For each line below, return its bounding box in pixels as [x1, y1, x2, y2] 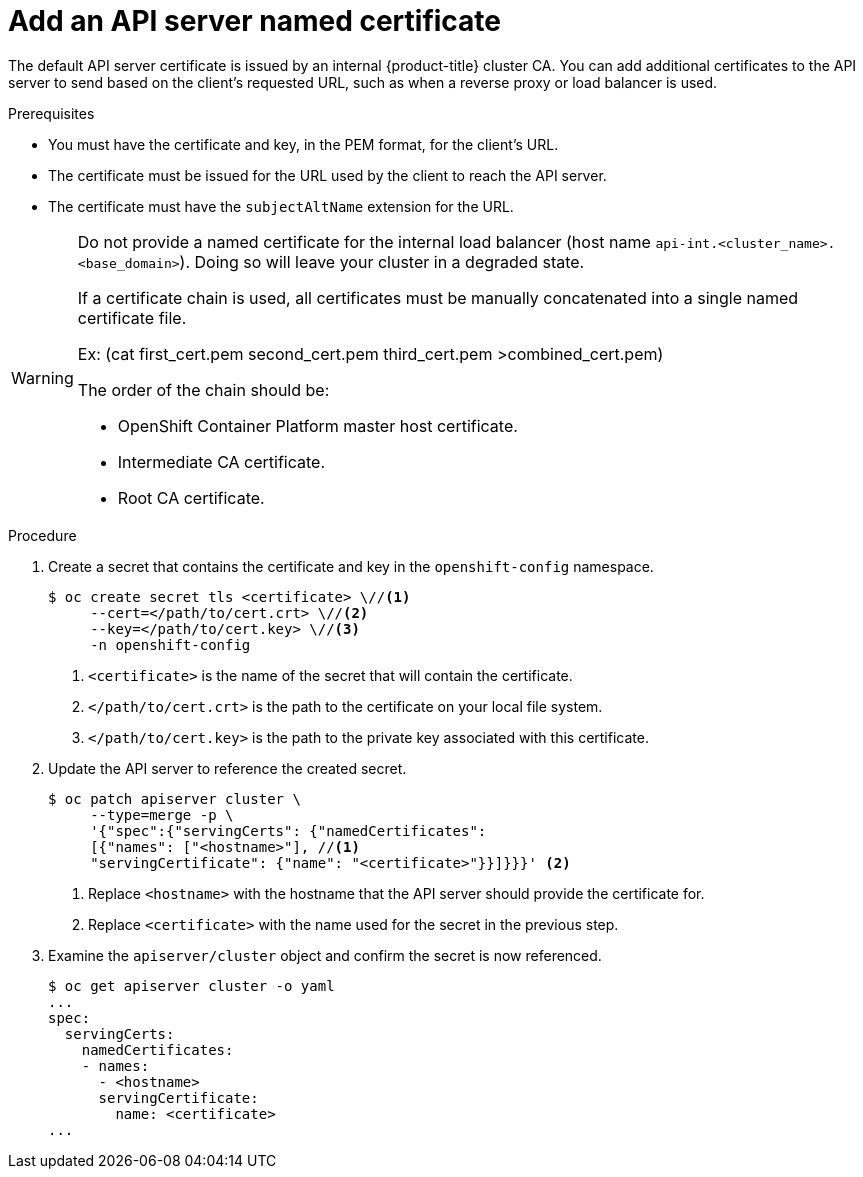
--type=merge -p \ [90, 806, 234, 823]
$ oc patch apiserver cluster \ [48, 790, 301, 807]
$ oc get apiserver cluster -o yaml [48, 977, 335, 994]
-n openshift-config [90, 636, 251, 653]
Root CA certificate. [117, 487, 265, 508]
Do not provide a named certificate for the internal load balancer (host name [77, 231, 651, 252]
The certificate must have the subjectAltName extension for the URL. [48, 197, 514, 215]
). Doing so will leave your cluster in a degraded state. [179, 251, 585, 272]
